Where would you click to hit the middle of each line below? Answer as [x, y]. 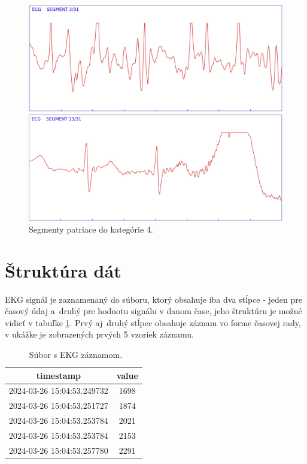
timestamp [58, 375]
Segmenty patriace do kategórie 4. [91, 229]
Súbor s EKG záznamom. [76, 354]
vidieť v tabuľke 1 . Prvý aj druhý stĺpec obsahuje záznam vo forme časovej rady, [153, 322]
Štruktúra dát [63, 270]
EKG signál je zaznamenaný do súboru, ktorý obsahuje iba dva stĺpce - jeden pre [153, 299]
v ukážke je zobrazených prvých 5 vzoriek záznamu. [99, 334]
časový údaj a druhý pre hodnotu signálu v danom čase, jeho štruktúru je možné [153, 311]
